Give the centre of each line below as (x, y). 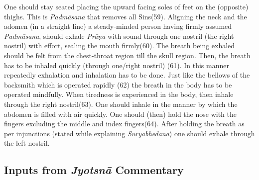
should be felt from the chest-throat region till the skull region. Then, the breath (127, 55)
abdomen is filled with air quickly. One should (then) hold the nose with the (120, 114)
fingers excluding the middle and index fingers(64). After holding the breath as (124, 124)
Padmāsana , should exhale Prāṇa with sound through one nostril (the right (119, 36)
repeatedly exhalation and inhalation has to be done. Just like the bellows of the (127, 75)
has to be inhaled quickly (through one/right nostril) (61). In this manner (117, 65)
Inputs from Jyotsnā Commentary (94, 170)
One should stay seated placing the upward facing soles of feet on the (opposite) (126, 6)
